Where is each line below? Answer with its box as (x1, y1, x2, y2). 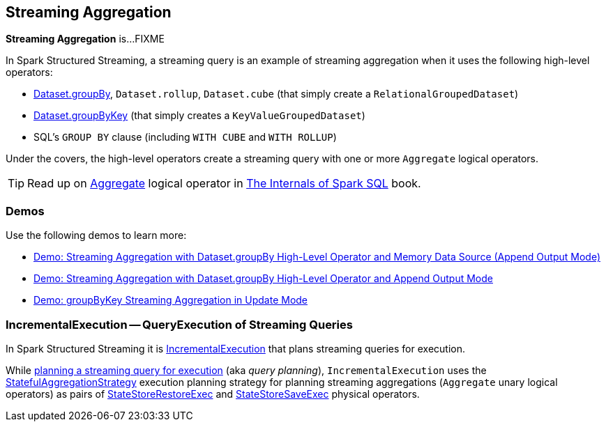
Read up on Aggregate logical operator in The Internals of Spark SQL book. (27, 176, 421, 191)
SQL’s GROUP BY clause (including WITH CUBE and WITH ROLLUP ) (33, 131, 337, 143)
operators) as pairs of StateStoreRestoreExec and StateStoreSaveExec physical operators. (6, 387, 420, 400)
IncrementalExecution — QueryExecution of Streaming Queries (6, 317, 353, 332)
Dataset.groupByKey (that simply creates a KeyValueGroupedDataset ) (33, 109, 365, 122)
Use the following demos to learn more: (6, 229, 187, 242)
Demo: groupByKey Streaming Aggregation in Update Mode (33, 294, 308, 306)
